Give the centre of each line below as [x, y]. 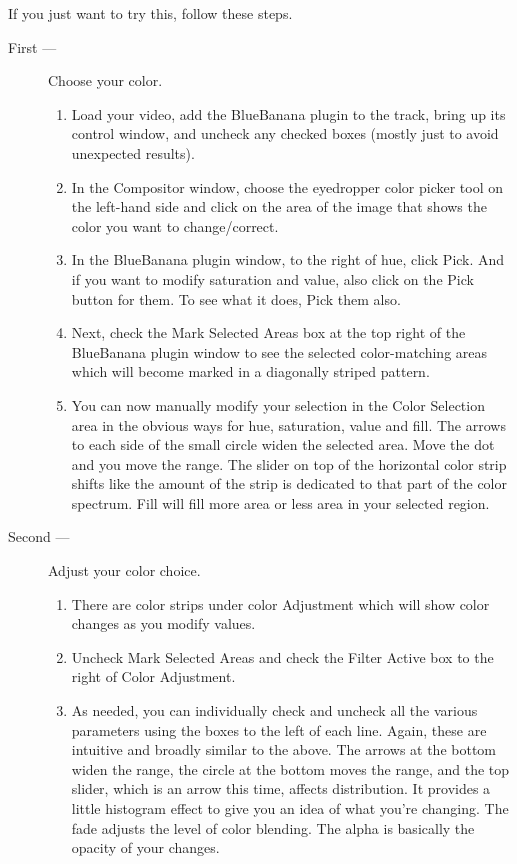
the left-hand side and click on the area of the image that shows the [279, 206]
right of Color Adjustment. [153, 676]
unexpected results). [133, 152]
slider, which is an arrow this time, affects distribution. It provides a [281, 788]
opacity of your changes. [145, 847]
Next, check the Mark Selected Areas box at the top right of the [268, 332]
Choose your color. [105, 80]
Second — [39, 536]
